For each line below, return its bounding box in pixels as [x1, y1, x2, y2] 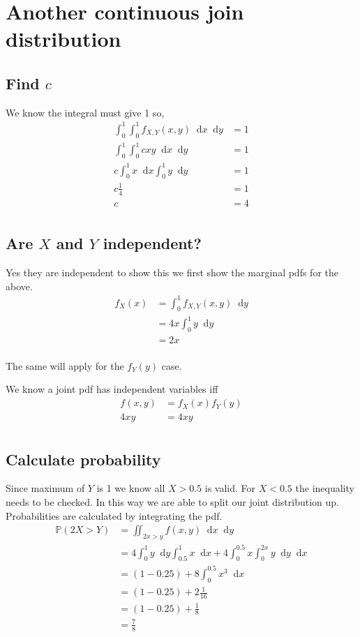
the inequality [295, 481, 354, 495]
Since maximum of [6, 481, 85, 495]
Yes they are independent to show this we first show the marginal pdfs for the [6, 264, 338, 279]
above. [6, 278, 33, 293]
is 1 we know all [96, 481, 165, 495]
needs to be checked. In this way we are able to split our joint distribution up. [6, 494, 339, 509]
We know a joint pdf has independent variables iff [6, 382, 218, 396]
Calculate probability [6, 448, 161, 470]
